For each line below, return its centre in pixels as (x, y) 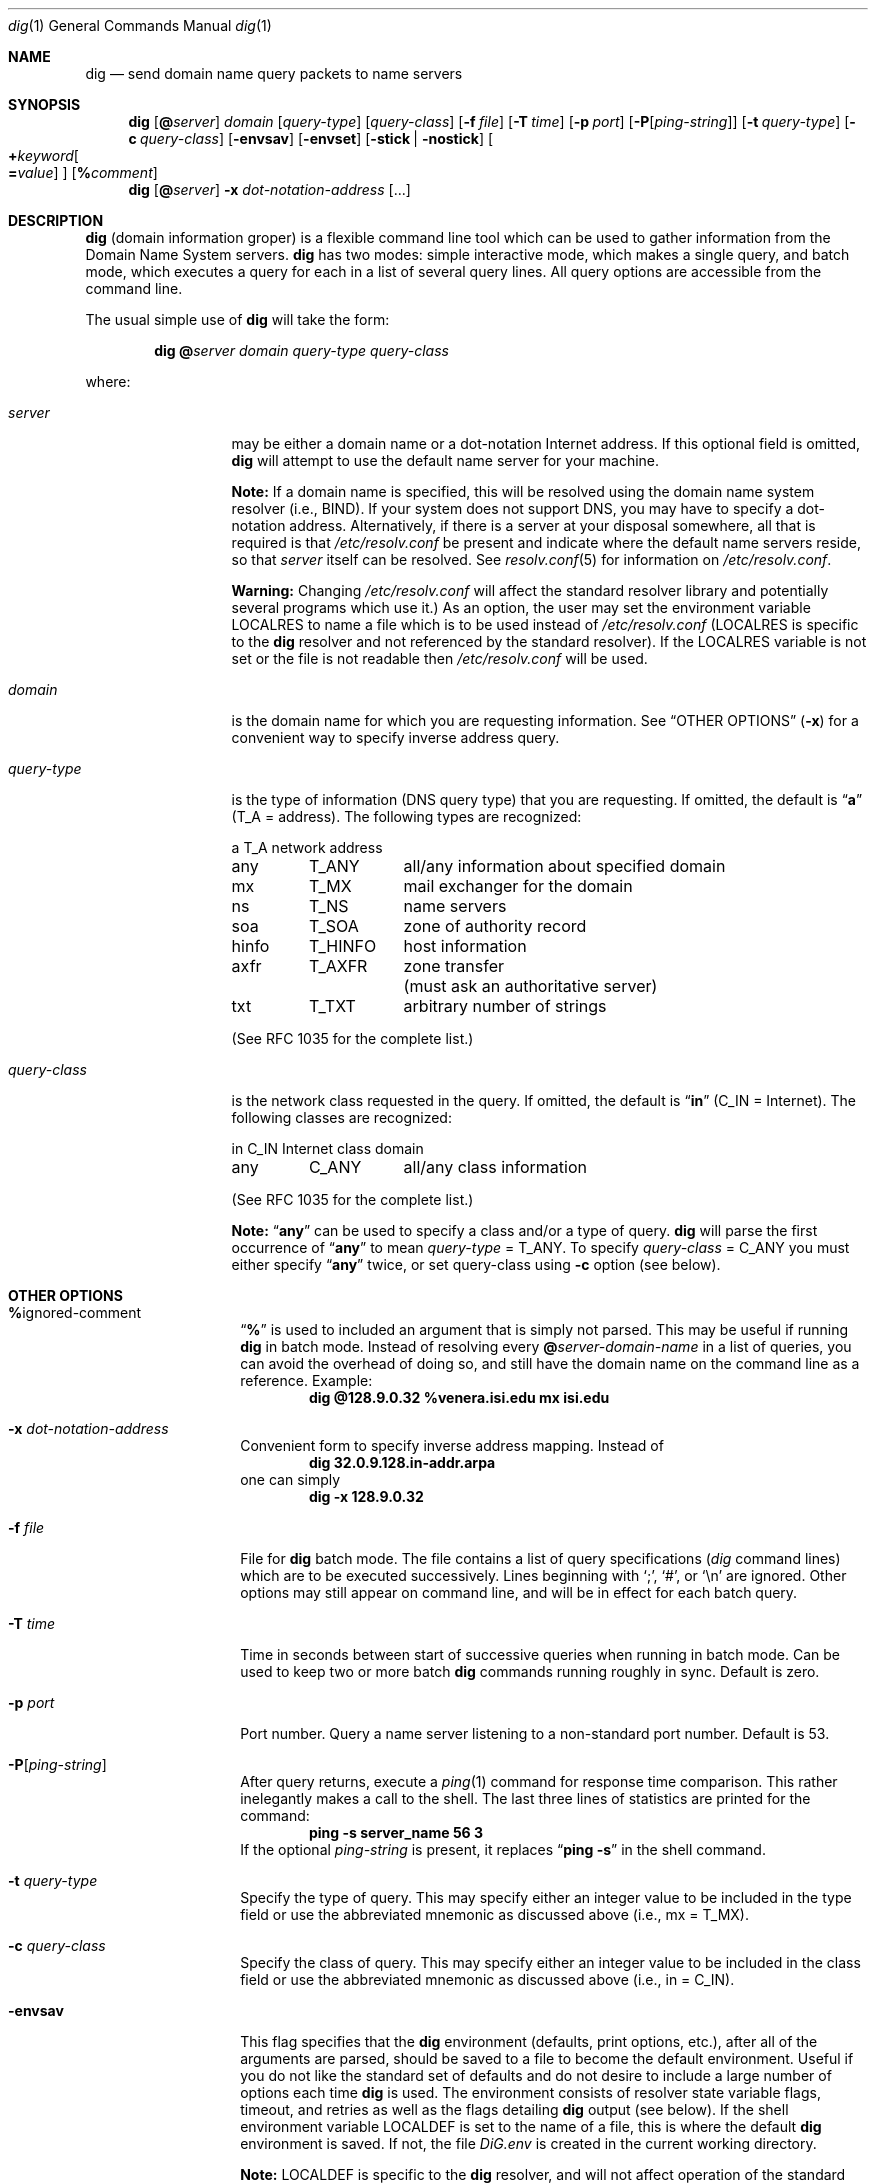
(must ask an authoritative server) (530, 986)
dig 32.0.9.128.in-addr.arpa (402, 1462)
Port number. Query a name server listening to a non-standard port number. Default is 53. (535, 1733)
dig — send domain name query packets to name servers (274, 73)
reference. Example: (306, 1380)
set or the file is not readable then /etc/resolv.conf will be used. (439, 658)
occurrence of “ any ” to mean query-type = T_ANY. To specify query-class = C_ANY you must (540, 1247)
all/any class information (495, 1167)
